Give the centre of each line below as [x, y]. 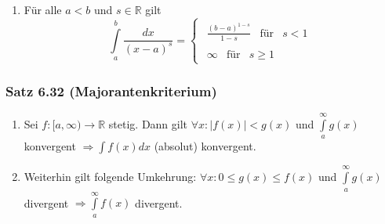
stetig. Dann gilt [148, 123]
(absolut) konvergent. [205, 146]
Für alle [43, 9]
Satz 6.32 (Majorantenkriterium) [111, 90]
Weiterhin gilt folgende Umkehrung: [110, 177]
